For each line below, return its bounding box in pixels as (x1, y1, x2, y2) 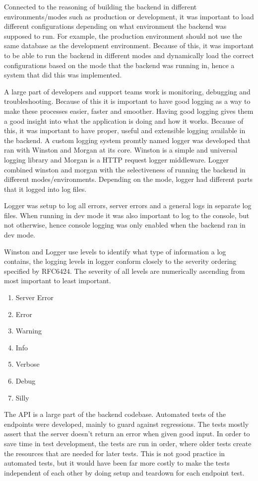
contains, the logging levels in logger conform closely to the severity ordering (4, 256, 237, 266)
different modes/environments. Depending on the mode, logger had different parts (4, 174, 253, 184)
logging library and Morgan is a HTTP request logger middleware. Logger (4, 154, 229, 164)
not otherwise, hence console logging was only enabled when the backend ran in (4, 220, 246, 230)
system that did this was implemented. (4, 70, 122, 80)
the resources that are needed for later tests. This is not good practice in (4, 448, 225, 458)
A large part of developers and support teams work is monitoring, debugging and (4, 86, 251, 96)
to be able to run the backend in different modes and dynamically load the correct (4, 50, 254, 60)
